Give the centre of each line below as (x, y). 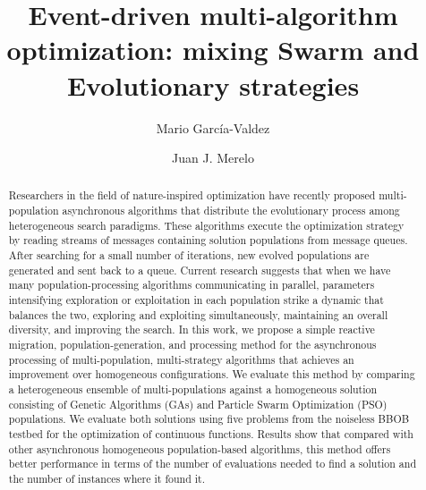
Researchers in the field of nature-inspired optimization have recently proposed (192, 195)
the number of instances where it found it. (106, 478)
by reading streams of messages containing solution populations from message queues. (208, 240)
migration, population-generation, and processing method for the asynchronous (192, 345)
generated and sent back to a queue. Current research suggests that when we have (200, 270)
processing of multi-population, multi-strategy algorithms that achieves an (181, 359)
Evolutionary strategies (213, 84)
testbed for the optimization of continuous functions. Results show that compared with (211, 433)
